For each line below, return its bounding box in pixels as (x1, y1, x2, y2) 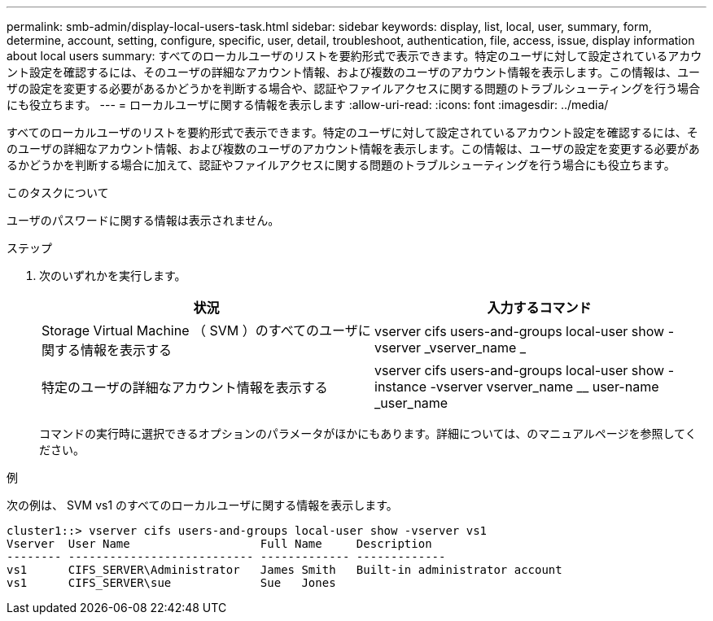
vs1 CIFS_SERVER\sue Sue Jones (7, 576, 336, 589)
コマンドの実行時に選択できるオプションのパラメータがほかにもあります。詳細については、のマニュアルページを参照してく (39, 426, 697, 440)
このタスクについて (7, 186, 109, 199)
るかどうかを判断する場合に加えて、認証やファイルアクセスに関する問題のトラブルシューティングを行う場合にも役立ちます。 (7, 158, 676, 172)
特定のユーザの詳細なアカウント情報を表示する (42, 379, 328, 396)
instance (374, 378, 426, 395)
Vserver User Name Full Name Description (7, 537, 432, 550)
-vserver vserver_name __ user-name (430, 378, 659, 395)
